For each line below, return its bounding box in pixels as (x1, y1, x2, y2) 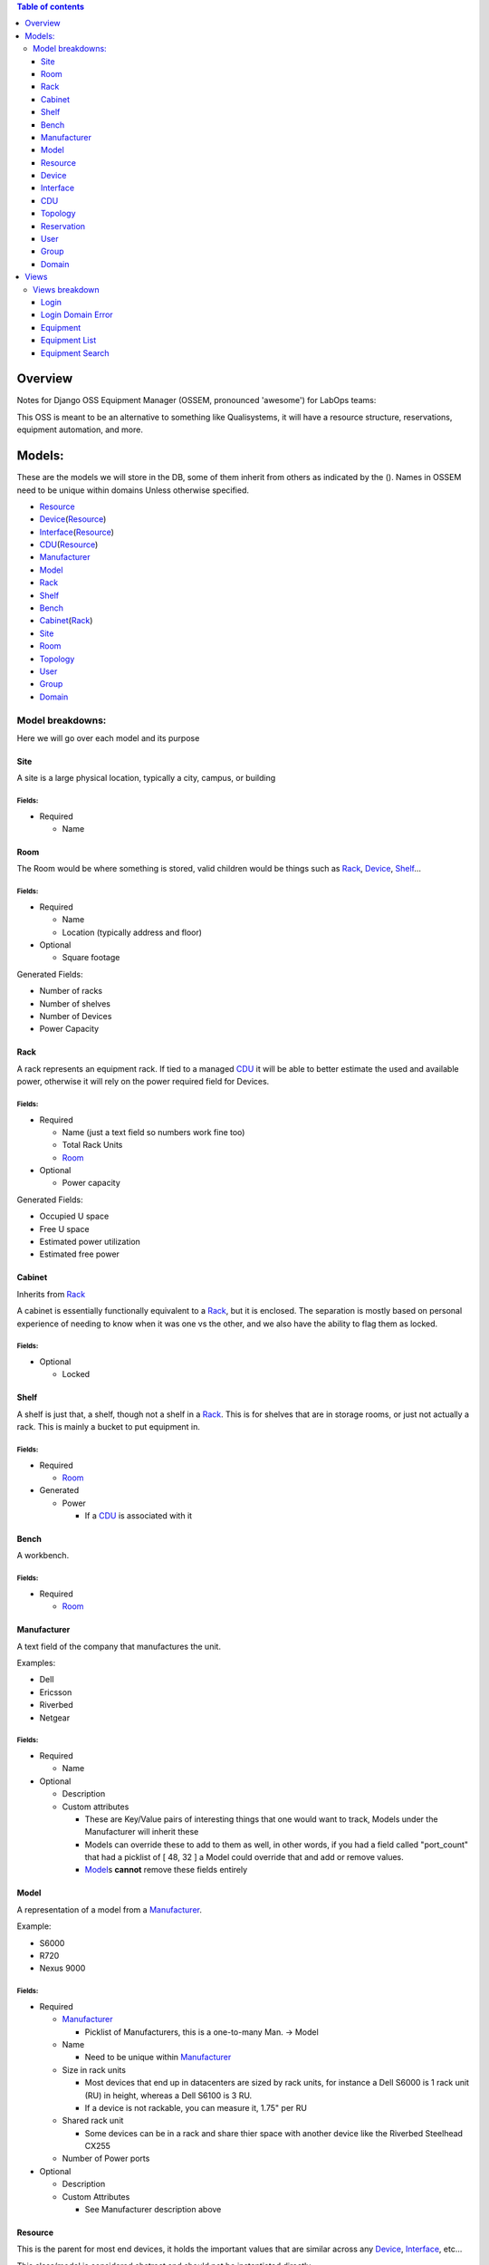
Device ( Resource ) (39, 514, 107, 525)
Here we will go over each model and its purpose (16, 732, 200, 743)
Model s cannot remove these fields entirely (84, 1865, 248, 1875)
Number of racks (39, 986, 103, 997)
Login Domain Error (41, 309, 113, 321)
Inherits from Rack (16, 1288, 86, 1299)
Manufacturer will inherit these (84, 1826, 199, 1837)
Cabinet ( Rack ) (39, 615, 93, 626)
